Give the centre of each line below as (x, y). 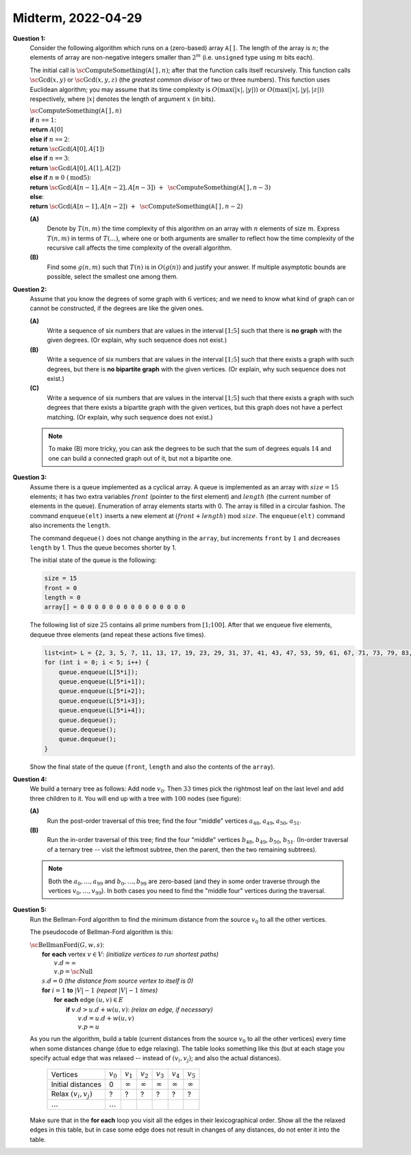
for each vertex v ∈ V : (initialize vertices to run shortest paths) (130, 954)
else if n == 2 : (50, 139)
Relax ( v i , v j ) (72, 1095)
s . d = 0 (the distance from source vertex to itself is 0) (118, 981)
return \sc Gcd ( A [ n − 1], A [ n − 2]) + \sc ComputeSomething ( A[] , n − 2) (136, 207)
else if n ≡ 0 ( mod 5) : (61, 178)
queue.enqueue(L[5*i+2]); (102, 691)
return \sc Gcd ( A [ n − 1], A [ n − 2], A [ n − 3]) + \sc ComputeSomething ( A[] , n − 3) (150, 187)
